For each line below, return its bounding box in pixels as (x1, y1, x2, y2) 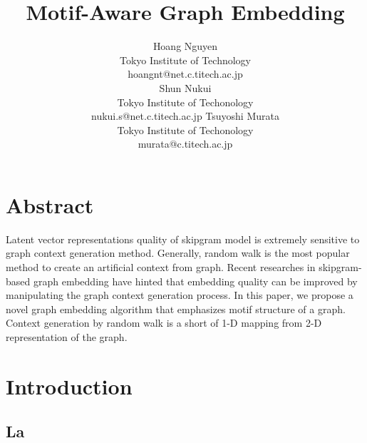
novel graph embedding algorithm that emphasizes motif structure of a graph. (6, 301, 346, 316)
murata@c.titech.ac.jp (138, 136, 233, 151)
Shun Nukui (159, 80, 212, 95)
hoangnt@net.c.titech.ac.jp (128, 66, 243, 81)
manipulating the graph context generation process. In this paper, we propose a (6, 287, 353, 302)
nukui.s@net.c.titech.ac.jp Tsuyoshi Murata (91, 108, 279, 123)
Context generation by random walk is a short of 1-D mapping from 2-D (6, 315, 322, 330)
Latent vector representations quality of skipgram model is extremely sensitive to (6, 231, 360, 246)
